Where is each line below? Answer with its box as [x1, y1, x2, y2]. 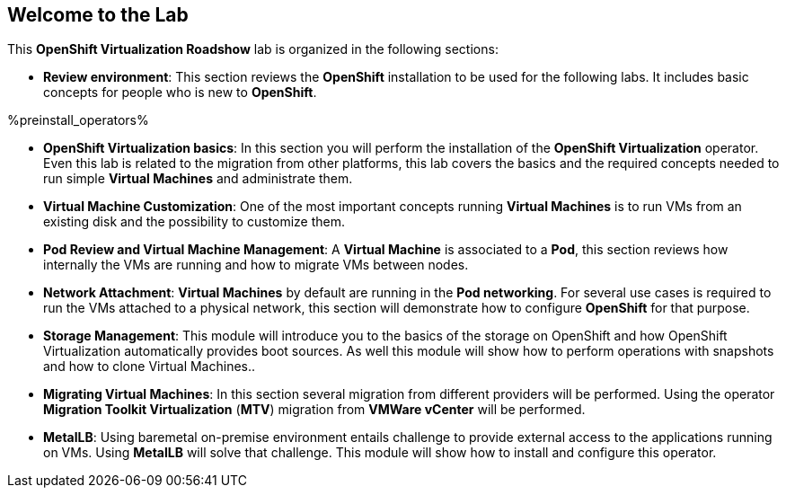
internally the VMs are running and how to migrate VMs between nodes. [43, 257, 469, 273]
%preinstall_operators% [7, 112, 149, 128]
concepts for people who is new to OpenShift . [43, 84, 317, 101]
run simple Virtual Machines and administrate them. [43, 171, 353, 187]
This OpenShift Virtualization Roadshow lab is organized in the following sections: [7, 41, 499, 57]
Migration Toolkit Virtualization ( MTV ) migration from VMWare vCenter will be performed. [43, 402, 586, 418]
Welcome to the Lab [7, 4, 189, 26]
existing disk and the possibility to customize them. [43, 214, 346, 230]
